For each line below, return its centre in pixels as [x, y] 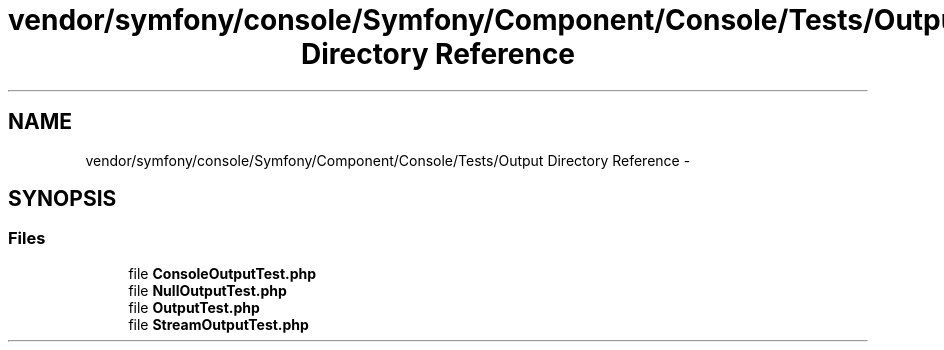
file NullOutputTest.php [207, 290]
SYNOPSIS [62, 199]
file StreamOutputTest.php [218, 324]
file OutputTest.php [194, 307]
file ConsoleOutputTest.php [222, 273]
